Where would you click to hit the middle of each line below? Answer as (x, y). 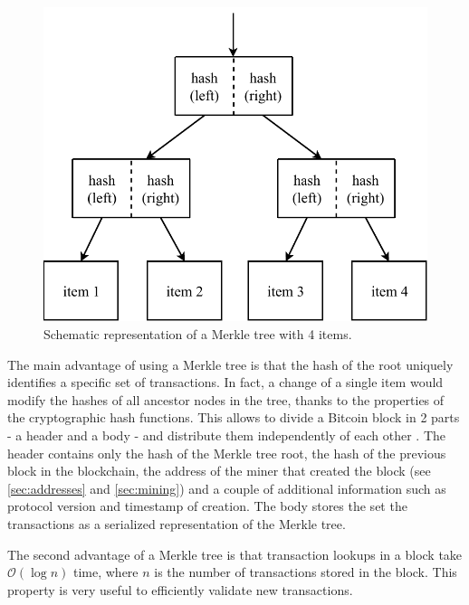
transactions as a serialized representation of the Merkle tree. (177, 523)
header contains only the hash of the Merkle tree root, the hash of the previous (227, 453)
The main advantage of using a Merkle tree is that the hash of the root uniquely (230, 364)
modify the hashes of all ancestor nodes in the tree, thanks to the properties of (226, 399)
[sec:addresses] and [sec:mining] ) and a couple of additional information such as (227, 488)
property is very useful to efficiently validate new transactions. (180, 589)
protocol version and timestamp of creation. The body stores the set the (207, 506)
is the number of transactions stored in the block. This (306, 572)
